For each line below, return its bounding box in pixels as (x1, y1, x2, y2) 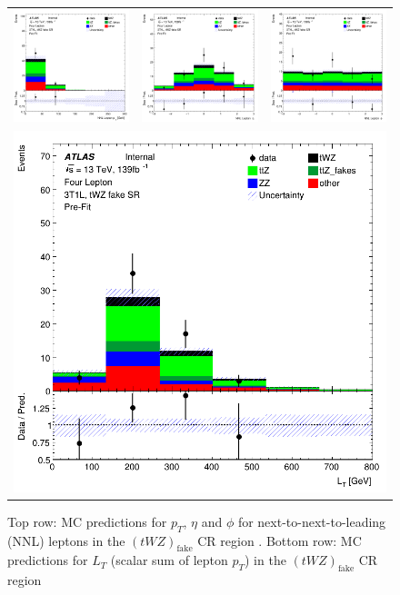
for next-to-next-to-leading (237, 511, 386, 531)
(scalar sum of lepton (110, 550, 228, 570)
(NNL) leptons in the (7, 531, 125, 550)
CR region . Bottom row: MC (197, 531, 362, 550)
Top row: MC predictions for (7, 511, 167, 531)
